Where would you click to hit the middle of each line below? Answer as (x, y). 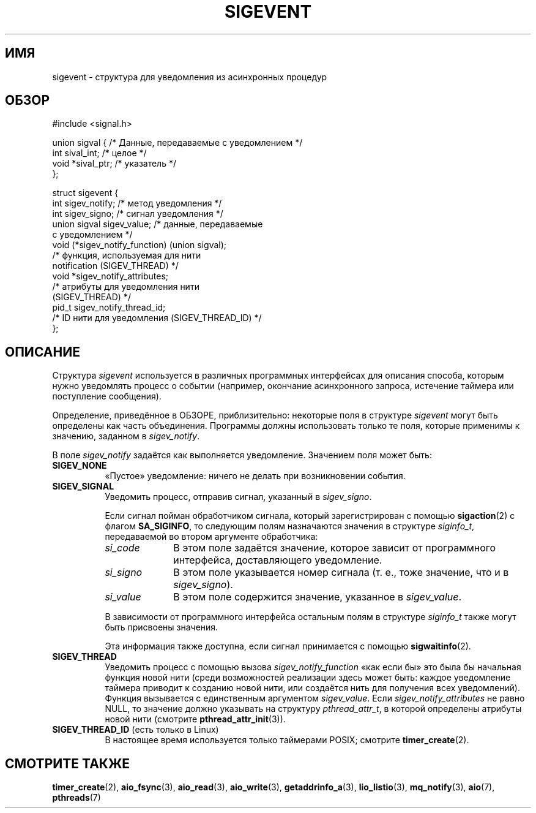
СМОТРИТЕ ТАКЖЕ (68, 763)
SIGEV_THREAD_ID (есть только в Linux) (136, 730)
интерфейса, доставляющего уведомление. (278, 560)
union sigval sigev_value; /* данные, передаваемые (158, 224)
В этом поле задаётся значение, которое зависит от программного (335, 548)
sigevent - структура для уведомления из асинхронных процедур (190, 77)
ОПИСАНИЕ (43, 352)
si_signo (124, 573)
